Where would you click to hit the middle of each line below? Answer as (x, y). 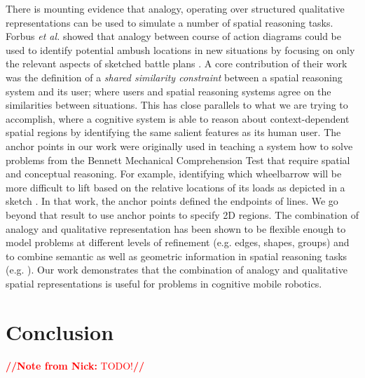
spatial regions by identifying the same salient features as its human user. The (173, 132)
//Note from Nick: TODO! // (75, 365)
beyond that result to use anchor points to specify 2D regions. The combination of (182, 214)
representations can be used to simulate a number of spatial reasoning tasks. (170, 22)
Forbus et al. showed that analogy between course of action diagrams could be (173, 36)
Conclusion (60, 331)
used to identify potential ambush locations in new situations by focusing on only (180, 49)
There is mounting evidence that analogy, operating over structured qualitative (175, 8)
